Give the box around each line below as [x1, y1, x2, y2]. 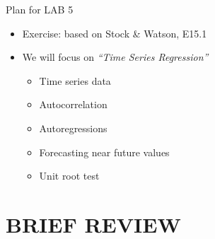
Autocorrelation [39, 97, 107, 112]
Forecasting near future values [39, 144, 170, 159]
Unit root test [39, 168, 100, 183]
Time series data [39, 73, 111, 88]
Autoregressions [39, 120, 107, 135]
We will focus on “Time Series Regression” [22, 49, 209, 64]
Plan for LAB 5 [6, 2, 74, 16]
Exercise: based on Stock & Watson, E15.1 [22, 25, 207, 40]
